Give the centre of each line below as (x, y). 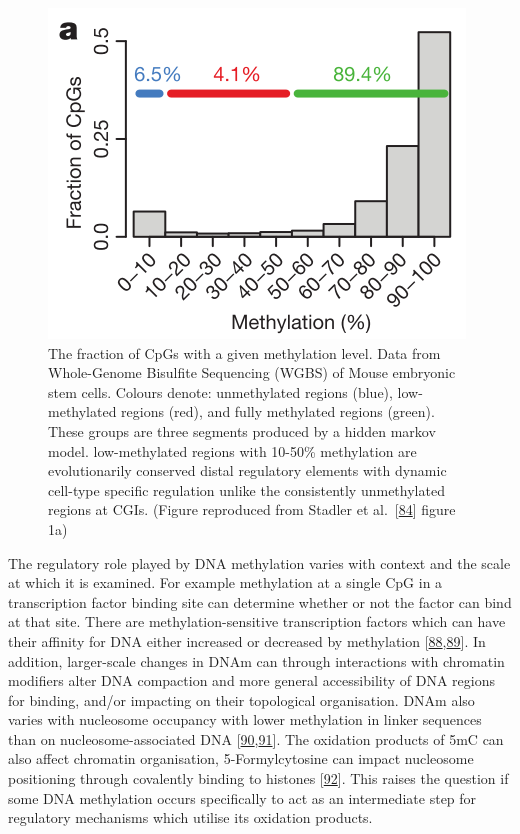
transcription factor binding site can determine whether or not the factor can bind (260, 601)
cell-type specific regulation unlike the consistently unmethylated (246, 489)
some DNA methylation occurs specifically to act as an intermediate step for (242, 797)
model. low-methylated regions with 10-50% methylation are (232, 450)
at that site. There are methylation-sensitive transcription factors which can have (257, 621)
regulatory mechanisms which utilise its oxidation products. (190, 817)
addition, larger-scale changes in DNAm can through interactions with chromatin (256, 660)
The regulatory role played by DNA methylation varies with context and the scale (259, 562)
